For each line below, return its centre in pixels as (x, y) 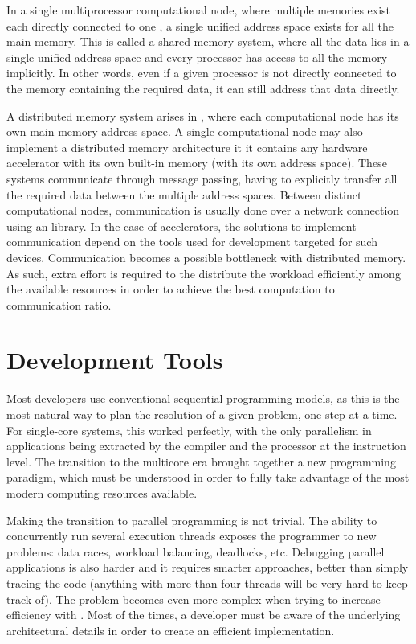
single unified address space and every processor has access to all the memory (197, 57)
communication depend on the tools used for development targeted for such (192, 242)
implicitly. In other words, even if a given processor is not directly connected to (202, 73)
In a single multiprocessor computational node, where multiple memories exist (199, 10)
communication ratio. (59, 304)
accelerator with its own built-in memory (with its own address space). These (197, 163)
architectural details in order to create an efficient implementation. (171, 630)
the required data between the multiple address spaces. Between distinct (184, 194)
